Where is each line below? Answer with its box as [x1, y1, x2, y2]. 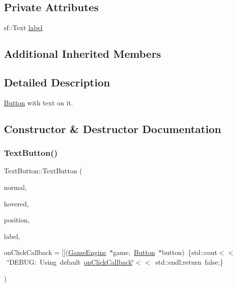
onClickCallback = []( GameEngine [4, 247, 107, 257]
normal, [4, 182, 27, 192]
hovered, [4, 198, 29, 208]
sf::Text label [4, 22, 43, 33]
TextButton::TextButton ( [4, 166, 82, 176]
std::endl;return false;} [155, 256, 223, 267]
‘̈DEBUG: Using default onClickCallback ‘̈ [7, 256, 134, 267]
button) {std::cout [162, 247, 218, 257]
